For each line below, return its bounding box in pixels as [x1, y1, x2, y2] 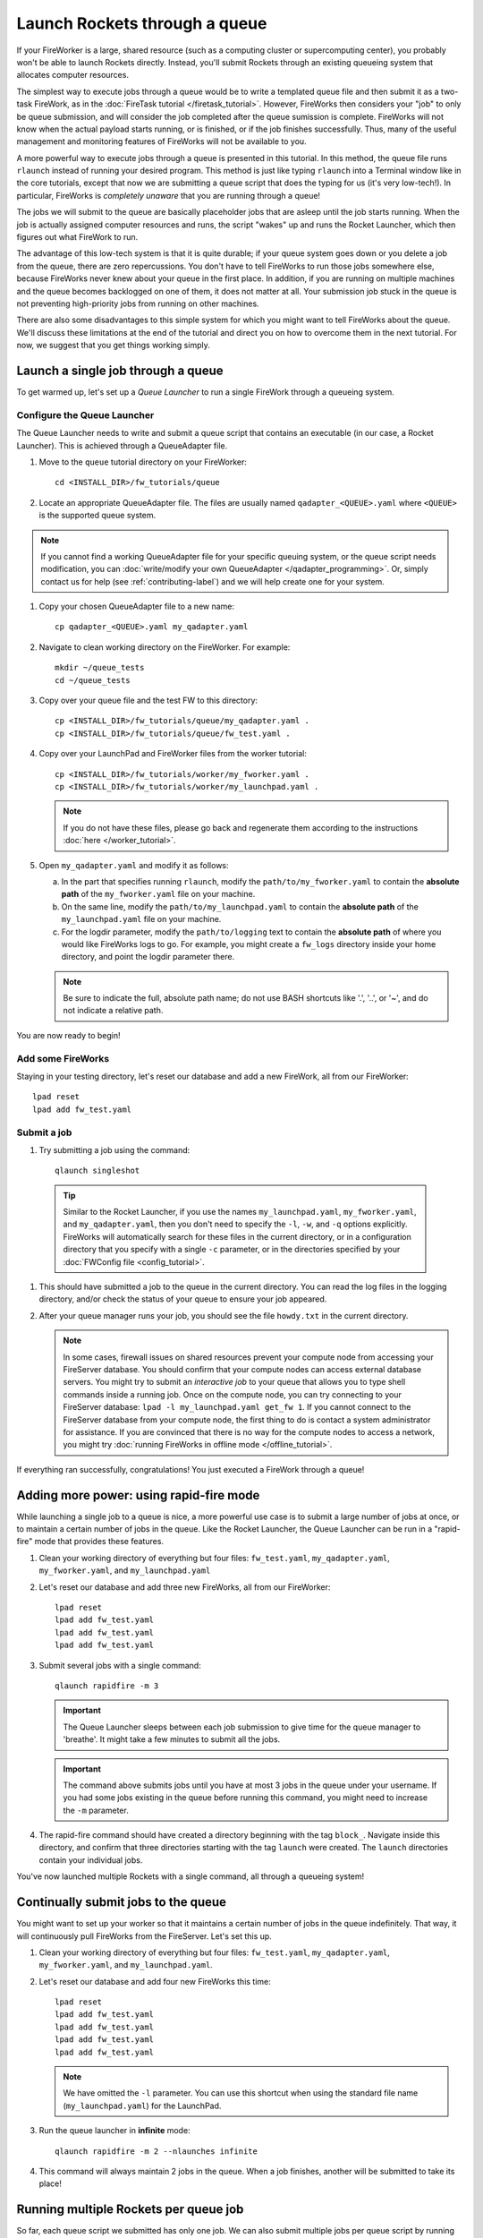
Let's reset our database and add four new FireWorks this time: [38, 1976, 272, 1986]
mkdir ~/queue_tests [55, 662, 145, 673]
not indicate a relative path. [63, 1005, 164, 1016]
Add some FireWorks [16, 1052, 110, 1064]
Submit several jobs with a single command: [38, 1660, 201, 1670]
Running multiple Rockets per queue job [16, 2202, 244, 2217]
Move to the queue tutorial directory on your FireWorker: [38, 457, 248, 467]
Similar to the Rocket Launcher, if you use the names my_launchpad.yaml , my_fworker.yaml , [63, 1207, 417, 1217]
